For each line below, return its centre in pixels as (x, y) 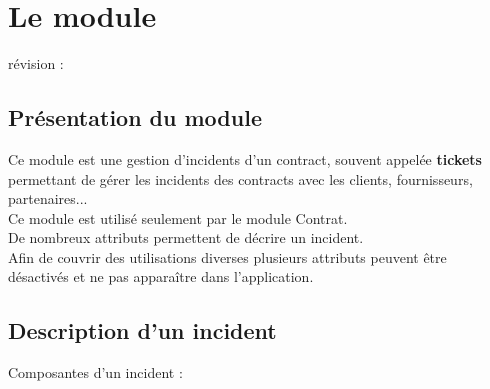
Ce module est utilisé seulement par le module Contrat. (178, 217)
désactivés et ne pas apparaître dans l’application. (161, 276)
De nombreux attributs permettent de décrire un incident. (186, 237)
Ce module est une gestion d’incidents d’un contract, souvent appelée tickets (245, 158)
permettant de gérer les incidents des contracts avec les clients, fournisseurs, (240, 178)
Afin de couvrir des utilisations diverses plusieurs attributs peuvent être (227, 256)
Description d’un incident (142, 330)
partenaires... (48, 198)
